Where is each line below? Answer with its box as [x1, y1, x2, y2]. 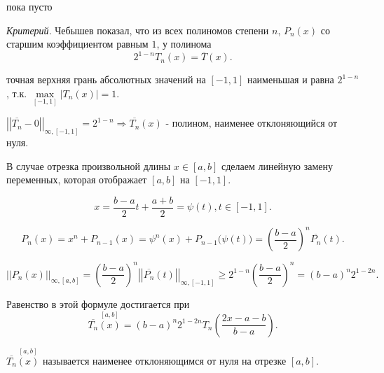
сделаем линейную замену [221, 158, 334, 173]
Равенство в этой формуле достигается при [6, 296, 190, 311]
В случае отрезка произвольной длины [6, 158, 171, 173]
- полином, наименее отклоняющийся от [165, 115, 338, 130]
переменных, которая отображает [6, 172, 147, 187]
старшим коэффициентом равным [6, 36, 149, 51]
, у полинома [156, 36, 212, 51]
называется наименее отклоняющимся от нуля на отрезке [43, 353, 287, 367]
